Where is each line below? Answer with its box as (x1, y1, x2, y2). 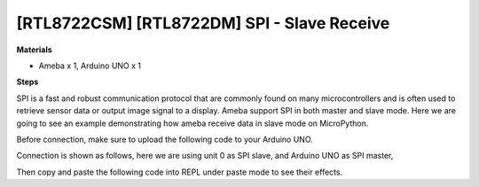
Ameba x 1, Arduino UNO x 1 (38, 60, 142, 71)
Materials (16, 44, 52, 55)
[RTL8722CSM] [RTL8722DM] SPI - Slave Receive (16, 13, 390, 33)
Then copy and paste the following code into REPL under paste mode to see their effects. (16, 167, 343, 177)
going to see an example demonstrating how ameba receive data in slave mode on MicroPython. (16, 118, 369, 129)
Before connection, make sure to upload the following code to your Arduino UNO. (16, 134, 314, 144)
